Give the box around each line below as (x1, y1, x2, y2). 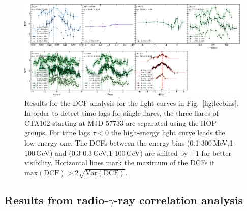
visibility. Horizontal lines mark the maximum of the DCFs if (24, 157, 214, 168)
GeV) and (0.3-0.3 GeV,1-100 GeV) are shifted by (36, 147, 188, 158)
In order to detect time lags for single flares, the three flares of (24, 108, 219, 118)
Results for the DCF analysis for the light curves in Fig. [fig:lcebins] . (24, 97, 239, 108)
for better (201, 147, 231, 158)
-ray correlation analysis (114, 192, 243, 208)
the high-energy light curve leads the (111, 127, 225, 138)
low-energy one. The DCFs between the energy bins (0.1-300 (24, 137, 212, 148)
